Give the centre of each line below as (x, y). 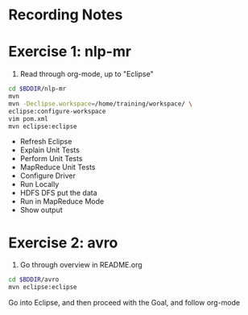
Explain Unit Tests (50, 150)
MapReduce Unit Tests (58, 168)
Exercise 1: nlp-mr (70, 52)
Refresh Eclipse (46, 142)
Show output (41, 210)
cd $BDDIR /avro (34, 280)
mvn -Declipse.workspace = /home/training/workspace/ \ (101, 104)
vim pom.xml (28, 118)
